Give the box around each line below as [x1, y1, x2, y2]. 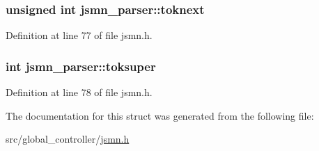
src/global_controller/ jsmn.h [6, 132, 130, 146]
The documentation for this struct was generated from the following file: [6, 108, 314, 122]
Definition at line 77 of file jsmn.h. [6, 28, 153, 42]
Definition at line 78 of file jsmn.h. [6, 85, 153, 100]
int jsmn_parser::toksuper [6, 57, 156, 74]
